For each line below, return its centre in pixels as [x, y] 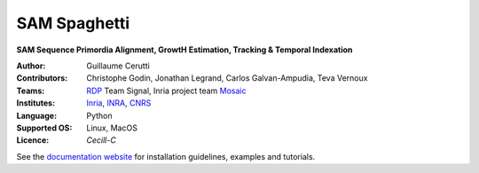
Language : [37, 115]
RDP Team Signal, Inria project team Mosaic [166, 90]
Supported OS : [44, 128]
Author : [31, 66]
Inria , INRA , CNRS [119, 103]
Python [99, 115]
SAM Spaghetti [73, 23]
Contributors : [42, 78]
